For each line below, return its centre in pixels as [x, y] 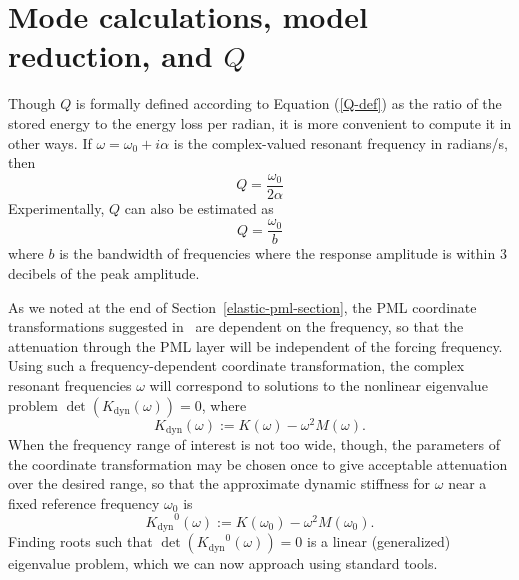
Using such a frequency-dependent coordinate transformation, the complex [236, 365]
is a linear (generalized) [378, 541]
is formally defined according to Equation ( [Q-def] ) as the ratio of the [288, 103]
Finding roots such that [80, 541]
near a [467, 483]
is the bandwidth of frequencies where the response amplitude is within [277, 253]
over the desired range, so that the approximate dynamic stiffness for [219, 483]
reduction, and [110, 55]
